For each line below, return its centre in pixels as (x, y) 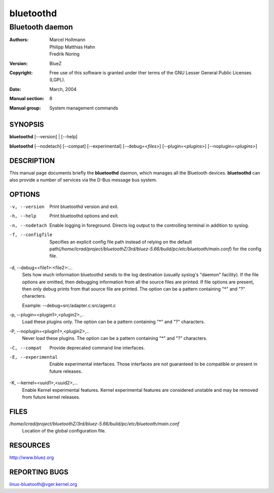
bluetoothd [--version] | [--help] (43, 137)
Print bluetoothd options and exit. (84, 216)
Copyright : (21, 72)
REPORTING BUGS (39, 472)
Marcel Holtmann (67, 40)
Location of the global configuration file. (64, 431)
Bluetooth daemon (41, 27)
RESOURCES (30, 445)
